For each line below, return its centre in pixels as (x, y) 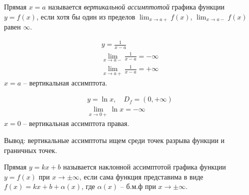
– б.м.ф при (138, 186)
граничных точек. (31, 150)
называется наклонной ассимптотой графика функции (144, 167)
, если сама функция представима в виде (141, 176)
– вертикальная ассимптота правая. (76, 123)
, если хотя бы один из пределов (86, 16)
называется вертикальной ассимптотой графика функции (136, 6)
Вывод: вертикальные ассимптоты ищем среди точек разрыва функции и (114, 140)
